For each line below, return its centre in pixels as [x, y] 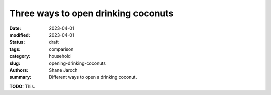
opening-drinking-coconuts [78, 63]
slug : [15, 63]
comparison [61, 49]
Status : [17, 42]
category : [20, 56]
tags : [15, 49]
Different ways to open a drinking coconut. [93, 77]
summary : [20, 77]
